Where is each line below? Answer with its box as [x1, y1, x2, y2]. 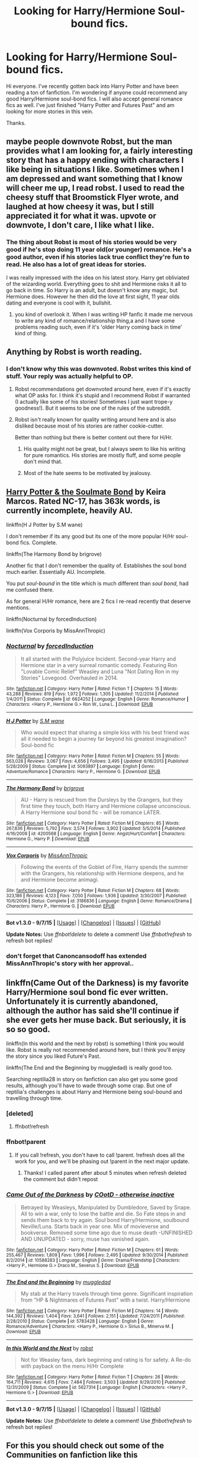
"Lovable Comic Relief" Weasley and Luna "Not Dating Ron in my [20, 668, 179, 675]
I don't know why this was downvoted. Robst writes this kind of [6, 364, 191, 373]
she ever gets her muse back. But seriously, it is [6, 1015, 187, 1025]
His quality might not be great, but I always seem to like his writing [23, 445, 185, 453]
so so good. [6, 1024, 50, 1034]
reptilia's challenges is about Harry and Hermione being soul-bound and [6, 1088, 182, 1095]
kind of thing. [14, 329, 47, 337]
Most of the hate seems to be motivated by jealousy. [23, 470, 152, 477]
